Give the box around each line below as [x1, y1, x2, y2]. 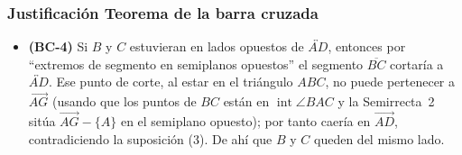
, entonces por [328, 37, 406, 56]
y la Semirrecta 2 [337, 92, 435, 111]
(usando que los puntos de [51, 92, 197, 111]
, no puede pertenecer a [325, 72, 456, 91]
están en [223, 92, 270, 111]
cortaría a [390, 54, 444, 73]
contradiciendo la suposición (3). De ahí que [28, 129, 273, 148]
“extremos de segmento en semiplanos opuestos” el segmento [28, 54, 364, 73]
